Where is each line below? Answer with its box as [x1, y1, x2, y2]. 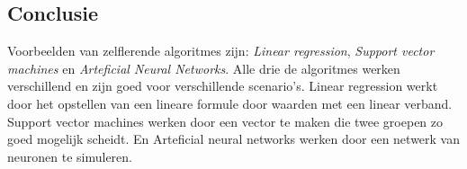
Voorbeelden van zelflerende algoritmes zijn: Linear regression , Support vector [7, 41, 435, 60]
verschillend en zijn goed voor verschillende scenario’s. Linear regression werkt [7, 76, 438, 95]
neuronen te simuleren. [7, 147, 132, 165]
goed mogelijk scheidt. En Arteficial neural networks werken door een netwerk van [7, 129, 461, 148]
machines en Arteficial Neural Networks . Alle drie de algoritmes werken [7, 58, 400, 77]
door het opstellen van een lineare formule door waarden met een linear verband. [7, 93, 453, 112]
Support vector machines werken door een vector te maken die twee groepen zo [7, 111, 444, 130]
